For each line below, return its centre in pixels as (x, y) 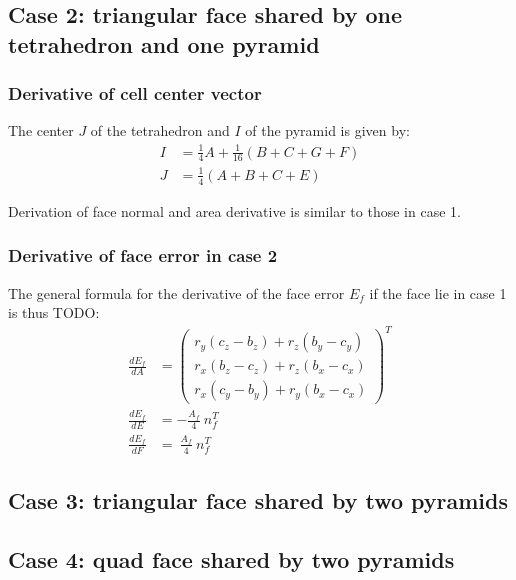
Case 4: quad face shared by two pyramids (231, 558)
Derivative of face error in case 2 (143, 255)
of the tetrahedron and (160, 130)
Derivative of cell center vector (135, 93)
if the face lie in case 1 (438, 292)
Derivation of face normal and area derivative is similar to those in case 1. (234, 210)
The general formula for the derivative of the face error (176, 292)
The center (41, 130)
